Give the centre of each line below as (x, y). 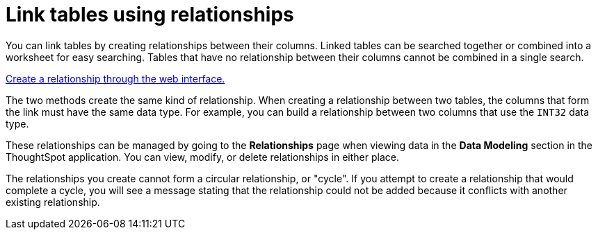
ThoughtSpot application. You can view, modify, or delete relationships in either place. (203, 157)
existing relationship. (53, 202)
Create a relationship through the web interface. (115, 78)
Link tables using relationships (150, 15)
